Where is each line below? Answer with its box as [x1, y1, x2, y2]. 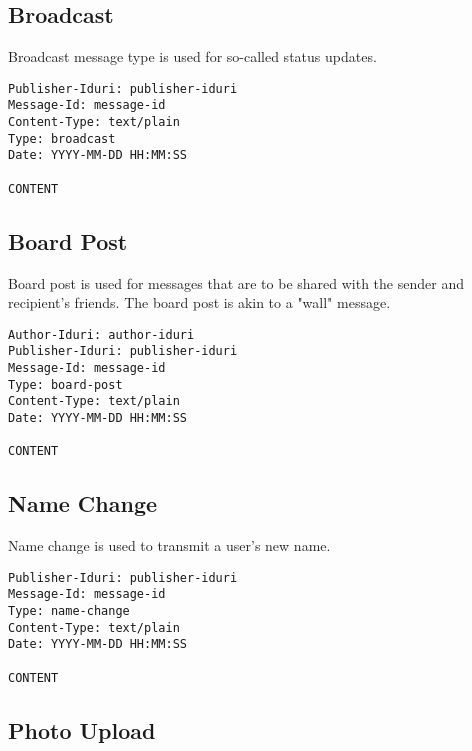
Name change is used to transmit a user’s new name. [8, 535, 331, 556]
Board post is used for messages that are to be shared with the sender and [8, 272, 464, 293]
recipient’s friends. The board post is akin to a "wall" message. [8, 292, 391, 313]
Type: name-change [8, 604, 130, 619]
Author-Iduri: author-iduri [8, 327, 195, 342]
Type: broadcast [8, 131, 116, 146]
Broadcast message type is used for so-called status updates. [8, 46, 377, 67]
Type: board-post [8, 377, 123, 392]
